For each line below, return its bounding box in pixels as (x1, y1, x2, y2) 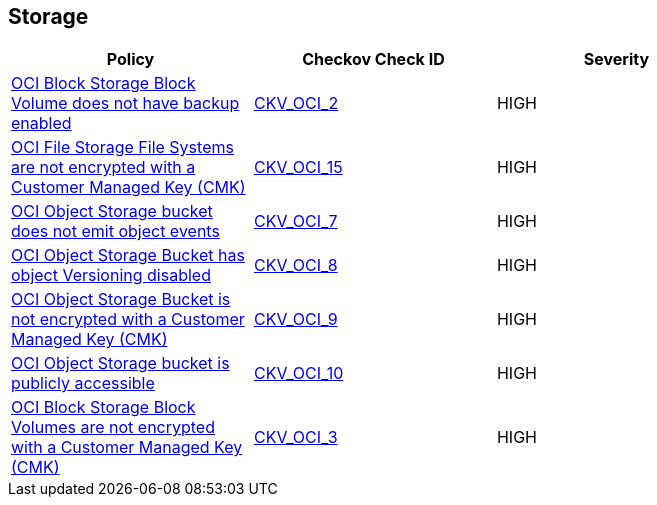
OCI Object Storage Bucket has (11, 245, 245, 266)
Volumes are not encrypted (11, 417, 215, 438)
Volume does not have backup (11, 93, 240, 114)
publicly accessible (11, 373, 155, 394)
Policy (106, 49, 155, 70)
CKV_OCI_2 (253, 93, 339, 114)
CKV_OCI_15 (253, 157, 343, 178)
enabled (11, 113, 72, 134)
